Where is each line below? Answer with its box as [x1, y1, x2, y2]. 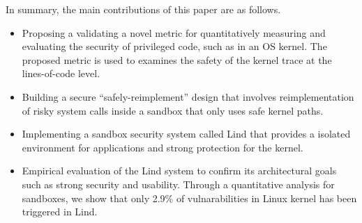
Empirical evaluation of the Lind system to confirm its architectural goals [22, 163, 337, 178]
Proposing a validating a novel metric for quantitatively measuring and [22, 25, 326, 40]
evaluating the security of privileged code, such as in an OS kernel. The [22, 39, 327, 53]
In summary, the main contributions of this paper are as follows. [6, 2, 281, 16]
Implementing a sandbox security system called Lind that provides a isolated [22, 126, 351, 141]
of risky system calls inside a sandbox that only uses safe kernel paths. [22, 103, 324, 117]
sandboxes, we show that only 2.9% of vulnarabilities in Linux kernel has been [22, 190, 357, 205]
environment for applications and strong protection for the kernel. [22, 140, 303, 154]
